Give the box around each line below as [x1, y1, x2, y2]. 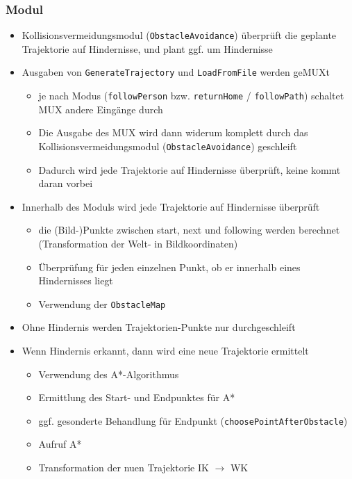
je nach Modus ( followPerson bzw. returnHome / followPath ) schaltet [38, 88, 344, 103]
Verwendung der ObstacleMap [38, 296, 166, 311]
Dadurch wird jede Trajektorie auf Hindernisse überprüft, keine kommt [38, 162, 341, 177]
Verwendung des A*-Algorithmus [38, 366, 179, 381]
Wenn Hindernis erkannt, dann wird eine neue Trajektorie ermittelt [22, 343, 309, 358]
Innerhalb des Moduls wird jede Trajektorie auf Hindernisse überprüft [22, 199, 320, 213]
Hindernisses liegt [38, 273, 113, 288]
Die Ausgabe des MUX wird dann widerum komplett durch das [38, 125, 308, 140]
